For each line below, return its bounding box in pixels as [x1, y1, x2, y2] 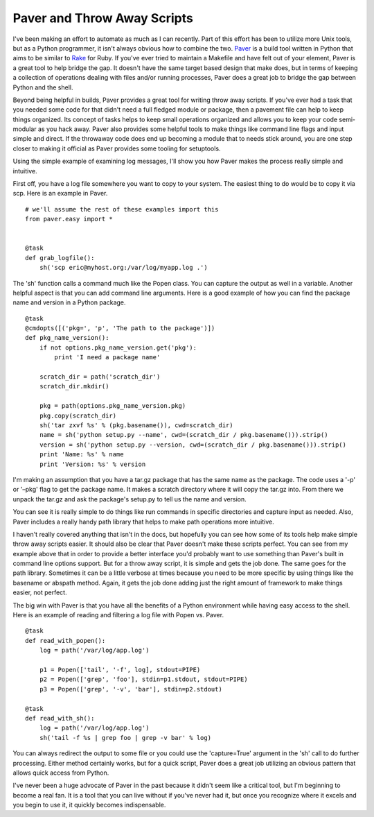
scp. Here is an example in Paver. [12, 189, 108, 198]
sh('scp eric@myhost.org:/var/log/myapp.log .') [39, 264, 208, 272]
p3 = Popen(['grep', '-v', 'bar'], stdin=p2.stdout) [39, 685, 223, 693]
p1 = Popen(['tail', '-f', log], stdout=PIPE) [39, 666, 201, 673]
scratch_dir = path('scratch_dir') [39, 373, 161, 381]
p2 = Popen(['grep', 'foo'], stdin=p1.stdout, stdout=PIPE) [39, 676, 249, 683]
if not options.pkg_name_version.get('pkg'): [39, 343, 197, 352]
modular [12, 125, 37, 133]
